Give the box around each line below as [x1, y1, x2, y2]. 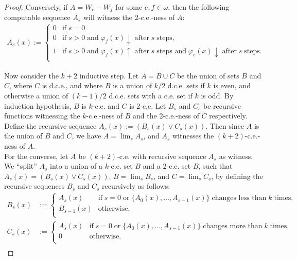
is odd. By [201, 90, 234, 101]
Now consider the [4, 70, 59, 81]
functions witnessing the [4, 110, 80, 121]
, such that [198, 161, 233, 171]
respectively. [209, 110, 248, 121]
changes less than [212, 194, 267, 202]
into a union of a [50, 161, 102, 171]
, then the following [168, 2, 230, 12]
